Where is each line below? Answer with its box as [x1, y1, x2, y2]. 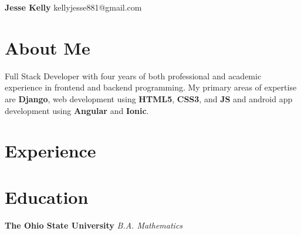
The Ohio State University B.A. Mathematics [5, 219, 183, 231]
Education [5, 184, 89, 209]
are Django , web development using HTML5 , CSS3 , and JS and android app [5, 92, 293, 105]
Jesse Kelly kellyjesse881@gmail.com [5, 1, 142, 13]
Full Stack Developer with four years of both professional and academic [5, 69, 262, 82]
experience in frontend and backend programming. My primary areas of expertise [5, 81, 297, 93]
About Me [5, 35, 90, 59]
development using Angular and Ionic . [5, 104, 149, 116]
